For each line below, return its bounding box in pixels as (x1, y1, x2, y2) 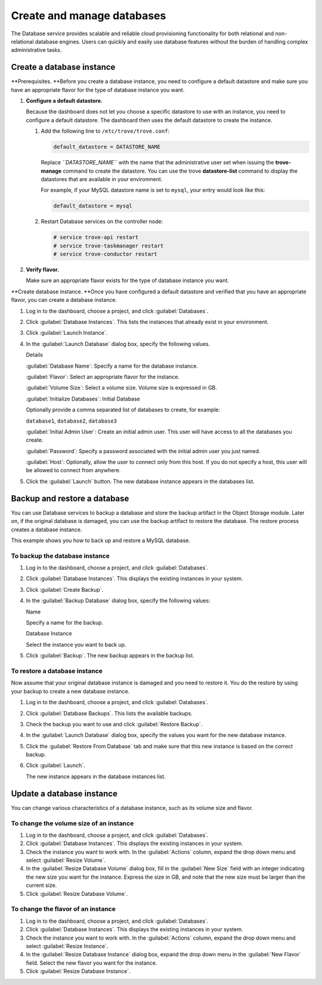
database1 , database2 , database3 (26, 417, 117, 424)
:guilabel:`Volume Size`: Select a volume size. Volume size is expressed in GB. (26, 384, 218, 391)
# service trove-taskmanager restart (53, 242, 164, 249)
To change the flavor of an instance (11, 905, 116, 913)
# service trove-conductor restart (53, 251, 157, 258)
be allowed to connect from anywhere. (26, 467, 121, 474)
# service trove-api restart (53, 234, 139, 241)
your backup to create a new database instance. (11, 687, 130, 695)
